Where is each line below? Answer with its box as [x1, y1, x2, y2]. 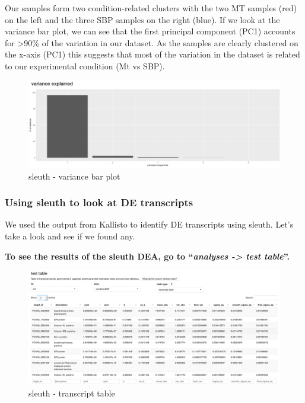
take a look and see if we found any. [5, 229, 135, 242]
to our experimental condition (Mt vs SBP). [5, 59, 165, 72]
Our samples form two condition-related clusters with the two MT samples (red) [5, 2, 297, 14]
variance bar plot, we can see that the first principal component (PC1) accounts [5, 25, 296, 37]
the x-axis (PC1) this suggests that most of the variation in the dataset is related [5, 48, 300, 60]
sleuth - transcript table [28, 386, 115, 399]
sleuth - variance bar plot [28, 169, 120, 182]
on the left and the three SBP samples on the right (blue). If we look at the [5, 13, 280, 25]
